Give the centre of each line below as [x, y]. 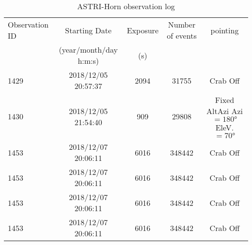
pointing [225, 30]
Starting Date [88, 30]
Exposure [142, 30]
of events [182, 36]
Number [182, 24]
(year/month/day [88, 50]
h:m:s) [88, 61]
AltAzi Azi [225, 111]
